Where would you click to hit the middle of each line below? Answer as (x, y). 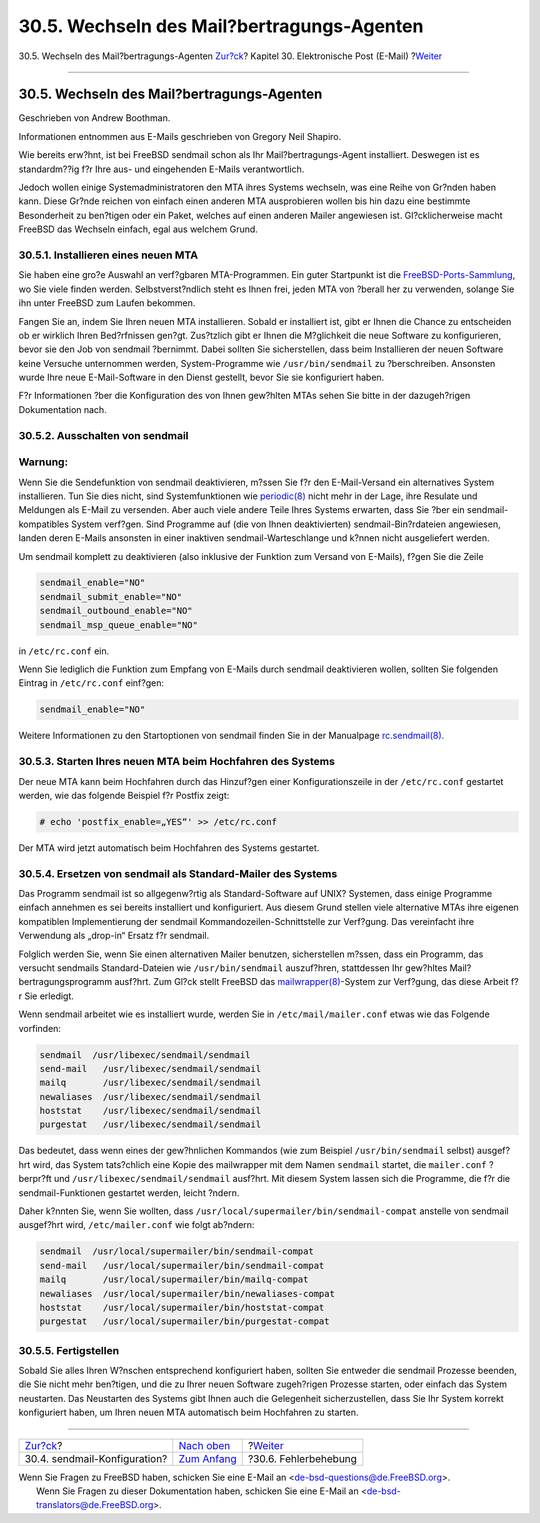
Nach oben (204, 1445)
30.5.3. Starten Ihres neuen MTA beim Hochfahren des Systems (176, 762)
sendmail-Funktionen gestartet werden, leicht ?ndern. (129, 1192)
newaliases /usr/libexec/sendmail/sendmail (150, 1096)
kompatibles (44, 524)
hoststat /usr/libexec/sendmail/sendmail (150, 1111)
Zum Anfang (207, 1458)
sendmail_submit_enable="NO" (111, 596)
